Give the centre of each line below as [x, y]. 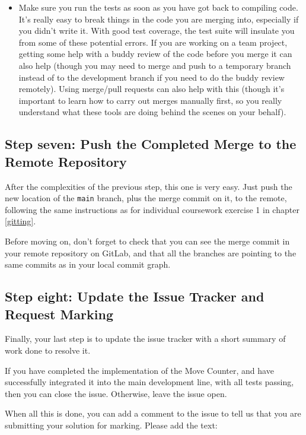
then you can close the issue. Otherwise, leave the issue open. [116, 393]
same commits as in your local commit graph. [88, 264]
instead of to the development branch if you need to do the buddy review [152, 77]
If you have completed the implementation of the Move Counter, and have [139, 370]
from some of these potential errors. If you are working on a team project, [153, 42]
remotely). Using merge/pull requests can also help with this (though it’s [152, 89]
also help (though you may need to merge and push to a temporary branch [155, 65]
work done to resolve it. [48, 350]
